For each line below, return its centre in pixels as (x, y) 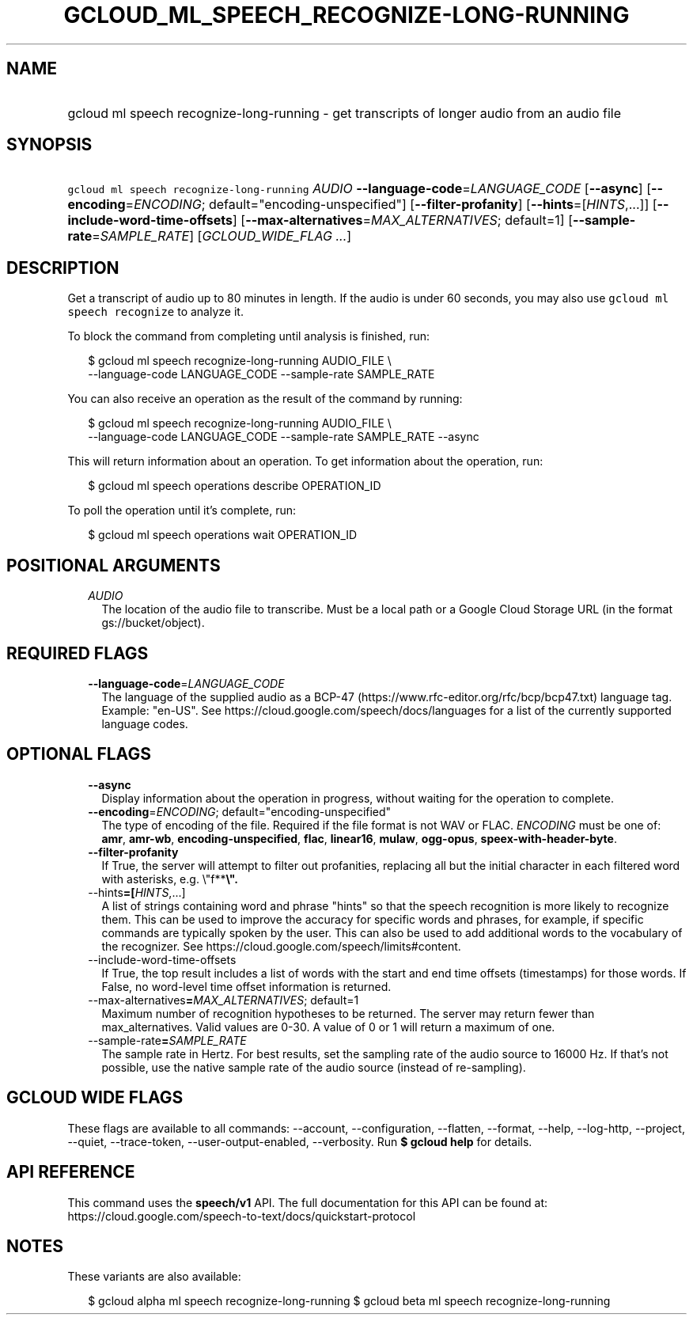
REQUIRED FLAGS (78, 653)
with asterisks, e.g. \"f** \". (170, 879)
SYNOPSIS (49, 145)
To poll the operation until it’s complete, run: (182, 511)
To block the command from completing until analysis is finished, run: (248, 336)
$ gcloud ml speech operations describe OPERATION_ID (235, 486)
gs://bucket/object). (153, 623)
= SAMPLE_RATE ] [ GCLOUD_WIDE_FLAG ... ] (222, 236)
